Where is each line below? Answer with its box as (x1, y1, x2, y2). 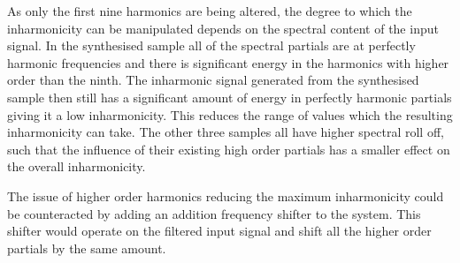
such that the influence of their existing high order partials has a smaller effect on (7, 139, 450, 158)
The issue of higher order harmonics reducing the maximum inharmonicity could (7, 186, 444, 205)
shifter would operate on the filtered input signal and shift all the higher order (7, 222, 432, 240)
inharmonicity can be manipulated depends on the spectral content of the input (7, 19, 439, 37)
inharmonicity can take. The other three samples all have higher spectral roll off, (7, 123, 444, 141)
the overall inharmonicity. (7, 157, 146, 176)
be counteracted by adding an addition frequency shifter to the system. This (7, 204, 421, 222)
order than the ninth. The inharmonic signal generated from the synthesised (7, 71, 419, 89)
